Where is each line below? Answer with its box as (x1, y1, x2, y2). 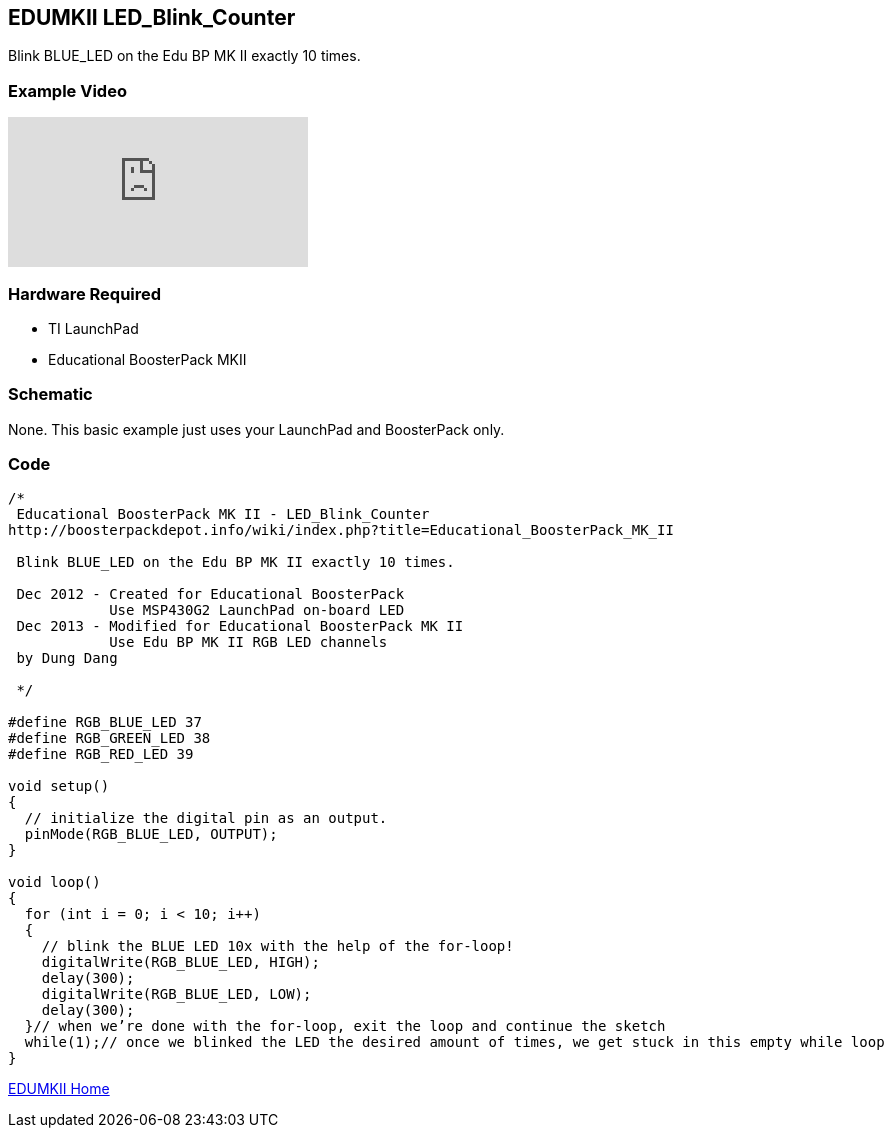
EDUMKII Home (8, 1080, 110, 1098)
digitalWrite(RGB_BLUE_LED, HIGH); (41, 954, 320, 971)
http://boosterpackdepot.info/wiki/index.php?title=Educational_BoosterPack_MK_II (8, 522, 674, 539)
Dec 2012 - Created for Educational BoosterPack (16, 586, 405, 603)
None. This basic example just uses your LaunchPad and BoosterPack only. (8, 420, 505, 438)
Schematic (8, 384, 93, 405)
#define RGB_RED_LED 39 (8, 746, 194, 763)
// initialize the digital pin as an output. (24, 810, 388, 827)
